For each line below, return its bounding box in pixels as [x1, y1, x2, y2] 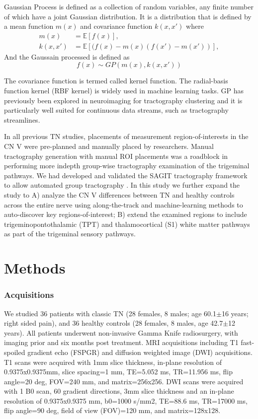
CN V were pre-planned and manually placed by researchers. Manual [4, 141, 214, 151]
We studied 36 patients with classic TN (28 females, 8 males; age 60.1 [4, 308, 216, 318]
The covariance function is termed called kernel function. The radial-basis [4, 75, 228, 86]
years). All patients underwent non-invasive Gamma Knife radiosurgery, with [4, 327, 238, 338]
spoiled [4, 347, 25, 357]
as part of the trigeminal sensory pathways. [4, 228, 136, 239]
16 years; [221, 308, 249, 318]
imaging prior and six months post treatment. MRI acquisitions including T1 [4, 337, 239, 348]
